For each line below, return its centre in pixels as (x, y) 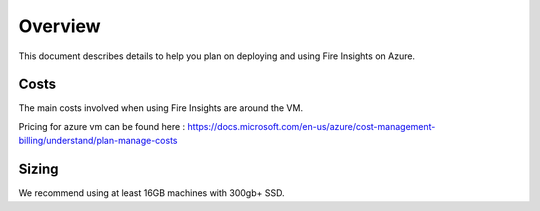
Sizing (38, 169)
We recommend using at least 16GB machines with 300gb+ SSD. (151, 193)
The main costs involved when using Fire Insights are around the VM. (161, 108)
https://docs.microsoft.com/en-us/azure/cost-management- (311, 126)
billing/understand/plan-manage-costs (98, 141)
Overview (59, 26)
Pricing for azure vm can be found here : (102, 126)
